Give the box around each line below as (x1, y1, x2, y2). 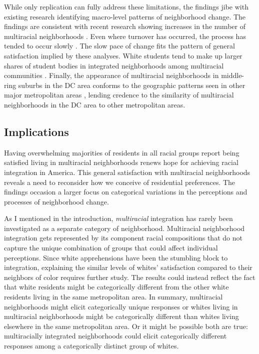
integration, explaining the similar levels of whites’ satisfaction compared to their (4, 262, 252, 272)
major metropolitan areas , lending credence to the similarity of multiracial (4, 89, 234, 100)
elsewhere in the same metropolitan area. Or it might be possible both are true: (4, 320, 248, 331)
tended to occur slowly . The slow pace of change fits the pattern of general (4, 40, 235, 51)
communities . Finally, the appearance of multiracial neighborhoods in (4, 70, 219, 80)
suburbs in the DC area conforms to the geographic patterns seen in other (18, 79, 245, 90)
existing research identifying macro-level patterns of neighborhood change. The (4, 11, 246, 21)
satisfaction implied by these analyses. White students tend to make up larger (4, 50, 242, 60)
